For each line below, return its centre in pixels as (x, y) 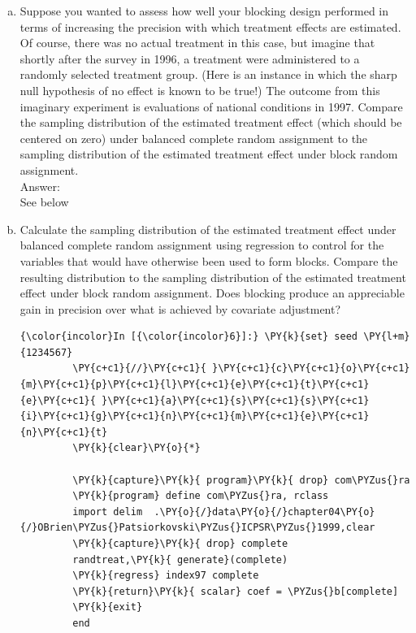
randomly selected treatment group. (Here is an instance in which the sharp (208, 74)
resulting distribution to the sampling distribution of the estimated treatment (213, 277)
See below (44, 202)
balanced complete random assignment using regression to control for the (202, 245)
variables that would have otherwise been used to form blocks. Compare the (209, 260)
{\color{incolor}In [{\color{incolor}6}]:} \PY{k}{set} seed (189, 337)
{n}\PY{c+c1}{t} (64, 432)
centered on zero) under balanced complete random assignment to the (194, 138)
